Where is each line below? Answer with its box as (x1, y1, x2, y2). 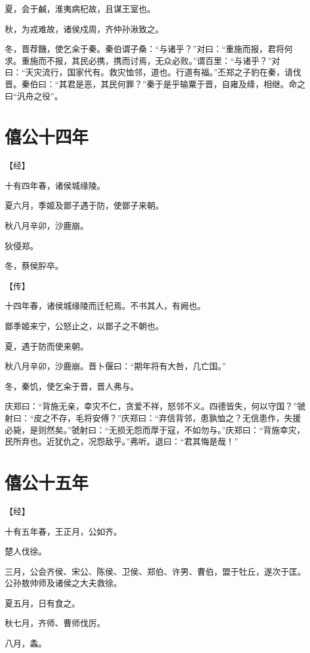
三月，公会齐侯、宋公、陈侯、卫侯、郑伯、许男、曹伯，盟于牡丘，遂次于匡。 (5, 565, 306, 577)
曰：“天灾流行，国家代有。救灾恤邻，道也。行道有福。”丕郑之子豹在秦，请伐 (5, 66, 302, 78)
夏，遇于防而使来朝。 (5, 339, 88, 352)
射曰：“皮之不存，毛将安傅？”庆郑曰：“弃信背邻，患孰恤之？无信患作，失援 (5, 412, 301, 424)
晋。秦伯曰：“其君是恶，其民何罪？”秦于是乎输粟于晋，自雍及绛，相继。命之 (5, 77, 306, 90)
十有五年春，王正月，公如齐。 (5, 525, 122, 537)
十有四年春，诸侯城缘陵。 (5, 179, 105, 191)
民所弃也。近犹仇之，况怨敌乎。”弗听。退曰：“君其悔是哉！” (5, 435, 238, 447)
